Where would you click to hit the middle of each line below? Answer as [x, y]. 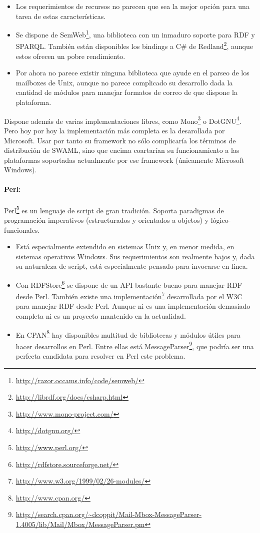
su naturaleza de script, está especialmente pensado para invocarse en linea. [132, 266]
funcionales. [22, 230]
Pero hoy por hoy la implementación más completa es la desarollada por [114, 130]
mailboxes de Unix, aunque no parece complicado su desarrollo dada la [124, 82]
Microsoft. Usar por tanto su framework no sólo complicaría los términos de [120, 140]
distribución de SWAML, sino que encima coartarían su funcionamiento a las [122, 150]
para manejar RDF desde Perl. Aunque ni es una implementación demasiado [133, 306]
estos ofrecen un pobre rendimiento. [70, 56]
